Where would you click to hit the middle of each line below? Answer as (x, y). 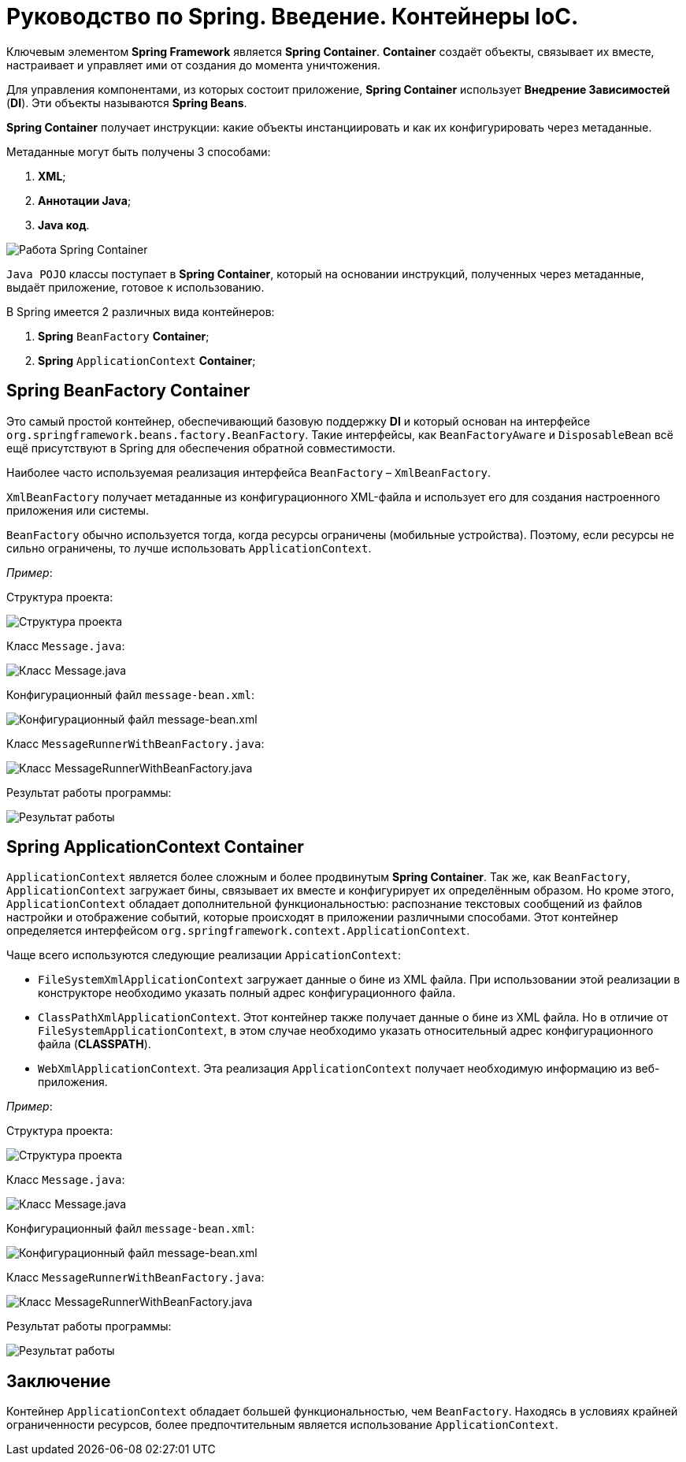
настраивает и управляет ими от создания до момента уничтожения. (194, 65)
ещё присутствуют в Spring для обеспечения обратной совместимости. (201, 448)
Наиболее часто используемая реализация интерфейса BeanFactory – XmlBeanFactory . (249, 472)
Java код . (64, 225)
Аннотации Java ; (85, 200)
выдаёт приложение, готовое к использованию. (135, 287)
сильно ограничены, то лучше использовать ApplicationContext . (189, 548)
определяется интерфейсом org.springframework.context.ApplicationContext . (238, 931)
